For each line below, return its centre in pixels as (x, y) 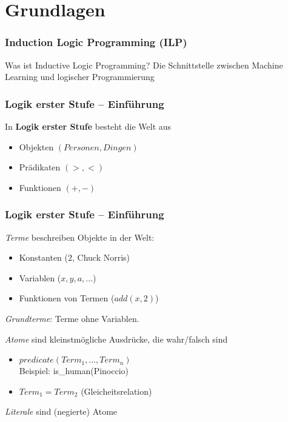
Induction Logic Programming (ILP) (96, 42)
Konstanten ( (43, 257)
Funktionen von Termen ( (67, 298)
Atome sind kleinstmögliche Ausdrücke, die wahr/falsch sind (116, 339)
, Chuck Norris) (101, 257)
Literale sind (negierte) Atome (61, 411)
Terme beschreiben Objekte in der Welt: (80, 237)
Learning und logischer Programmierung (80, 77)
